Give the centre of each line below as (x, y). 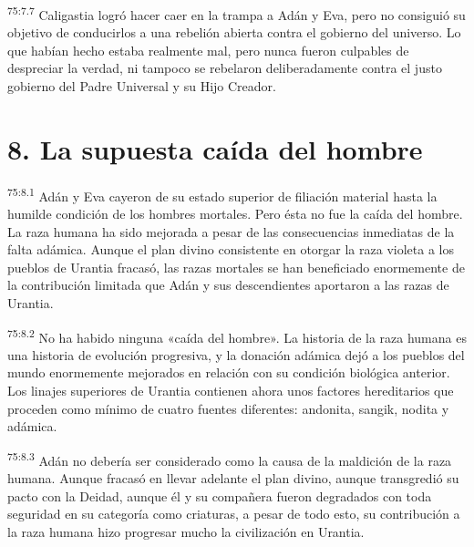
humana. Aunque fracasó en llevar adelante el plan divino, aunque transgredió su (233, 478)
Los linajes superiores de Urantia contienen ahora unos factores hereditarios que (231, 390)
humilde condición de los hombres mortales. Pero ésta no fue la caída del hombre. (235, 213)
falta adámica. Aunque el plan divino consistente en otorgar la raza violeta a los (231, 249)
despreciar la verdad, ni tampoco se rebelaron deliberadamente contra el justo (225, 68)
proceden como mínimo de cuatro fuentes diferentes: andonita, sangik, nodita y (228, 408)
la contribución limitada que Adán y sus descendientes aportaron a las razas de (228, 285)
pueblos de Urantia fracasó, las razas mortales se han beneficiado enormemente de (236, 267)
